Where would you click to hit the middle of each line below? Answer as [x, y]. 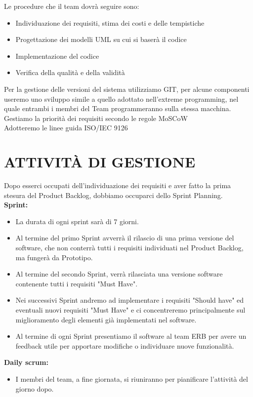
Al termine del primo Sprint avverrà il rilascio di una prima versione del [125, 238]
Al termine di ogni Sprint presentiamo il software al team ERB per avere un [131, 336]
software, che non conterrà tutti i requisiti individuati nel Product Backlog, [129, 248]
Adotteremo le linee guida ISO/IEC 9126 [66, 128]
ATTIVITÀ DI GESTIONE [100, 162]
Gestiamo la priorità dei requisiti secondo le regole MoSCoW [96, 118]
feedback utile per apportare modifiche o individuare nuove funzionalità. [125, 345]
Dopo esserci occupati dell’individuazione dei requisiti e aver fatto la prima [118, 185]
